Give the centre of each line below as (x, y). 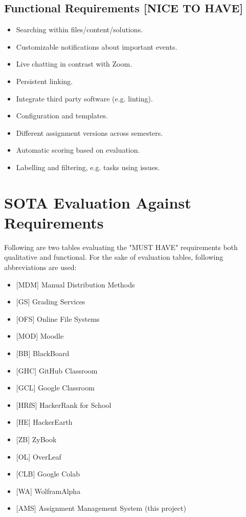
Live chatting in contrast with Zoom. (74, 64)
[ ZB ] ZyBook (36, 439)
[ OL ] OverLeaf (39, 456)
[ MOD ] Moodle (40, 336)
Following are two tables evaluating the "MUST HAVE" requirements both (121, 247)
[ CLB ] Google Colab (48, 474)
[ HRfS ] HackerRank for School (64, 405)
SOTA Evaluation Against (98, 202)
